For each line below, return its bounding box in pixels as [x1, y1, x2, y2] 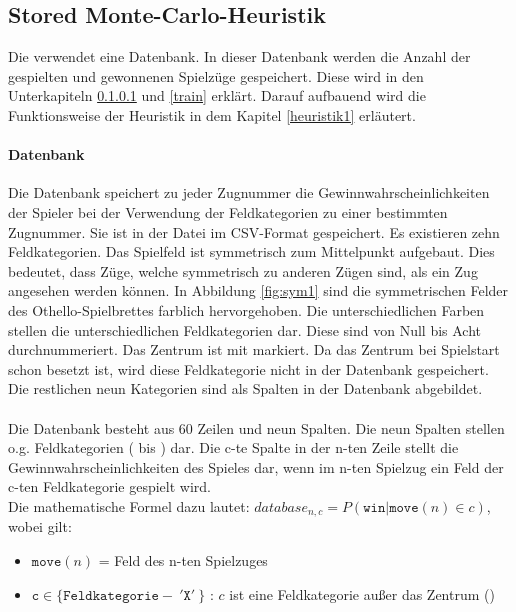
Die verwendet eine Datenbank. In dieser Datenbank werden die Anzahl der [8, 46, 471, 67]
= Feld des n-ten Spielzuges [98, 549, 268, 570]
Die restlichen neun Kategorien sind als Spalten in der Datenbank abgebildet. [8, 378, 483, 399]
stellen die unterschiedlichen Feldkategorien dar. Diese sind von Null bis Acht [8, 319, 482, 340]
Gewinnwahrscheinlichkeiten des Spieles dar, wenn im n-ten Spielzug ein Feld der [8, 456, 504, 477]
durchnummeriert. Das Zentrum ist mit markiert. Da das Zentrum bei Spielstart [8, 339, 500, 360]
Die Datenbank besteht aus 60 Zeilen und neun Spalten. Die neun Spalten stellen [8, 417, 505, 438]
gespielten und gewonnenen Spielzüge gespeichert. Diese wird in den [8, 65, 424, 86]
